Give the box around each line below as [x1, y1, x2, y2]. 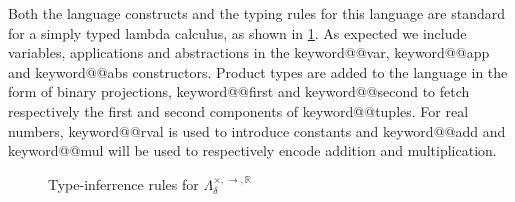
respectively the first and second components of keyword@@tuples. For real [8, 100, 469, 121]
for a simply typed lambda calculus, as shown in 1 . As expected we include [8, 22, 467, 43]
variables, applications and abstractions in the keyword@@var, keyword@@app [8, 42, 490, 63]
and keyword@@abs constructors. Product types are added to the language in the [8, 61, 508, 82]
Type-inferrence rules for [48, 173, 199, 194]
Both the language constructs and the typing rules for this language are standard [8, 3, 506, 23]
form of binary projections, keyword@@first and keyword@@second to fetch [8, 81, 470, 102]
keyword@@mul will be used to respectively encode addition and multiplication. [8, 140, 497, 161]
